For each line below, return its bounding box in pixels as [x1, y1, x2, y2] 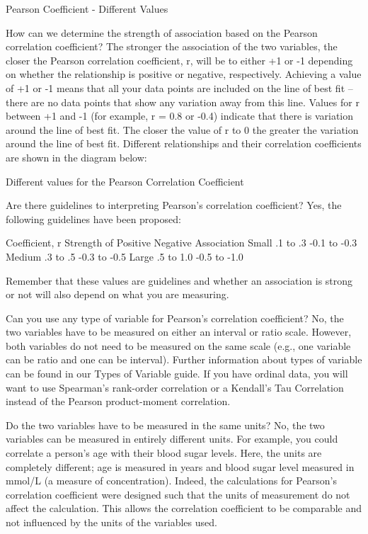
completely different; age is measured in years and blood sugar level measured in [6, 459, 355, 474]
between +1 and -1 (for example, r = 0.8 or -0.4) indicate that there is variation [6, 108, 354, 123]
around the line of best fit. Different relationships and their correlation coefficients [6, 136, 362, 151]
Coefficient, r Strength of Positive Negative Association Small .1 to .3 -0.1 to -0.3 [6, 235, 357, 250]
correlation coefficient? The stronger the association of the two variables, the [6, 39, 338, 54]
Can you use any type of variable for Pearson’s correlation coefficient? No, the [6, 310, 344, 325]
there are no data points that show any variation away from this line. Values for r [6, 94, 360, 109]
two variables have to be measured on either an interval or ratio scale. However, [6, 324, 352, 339]
